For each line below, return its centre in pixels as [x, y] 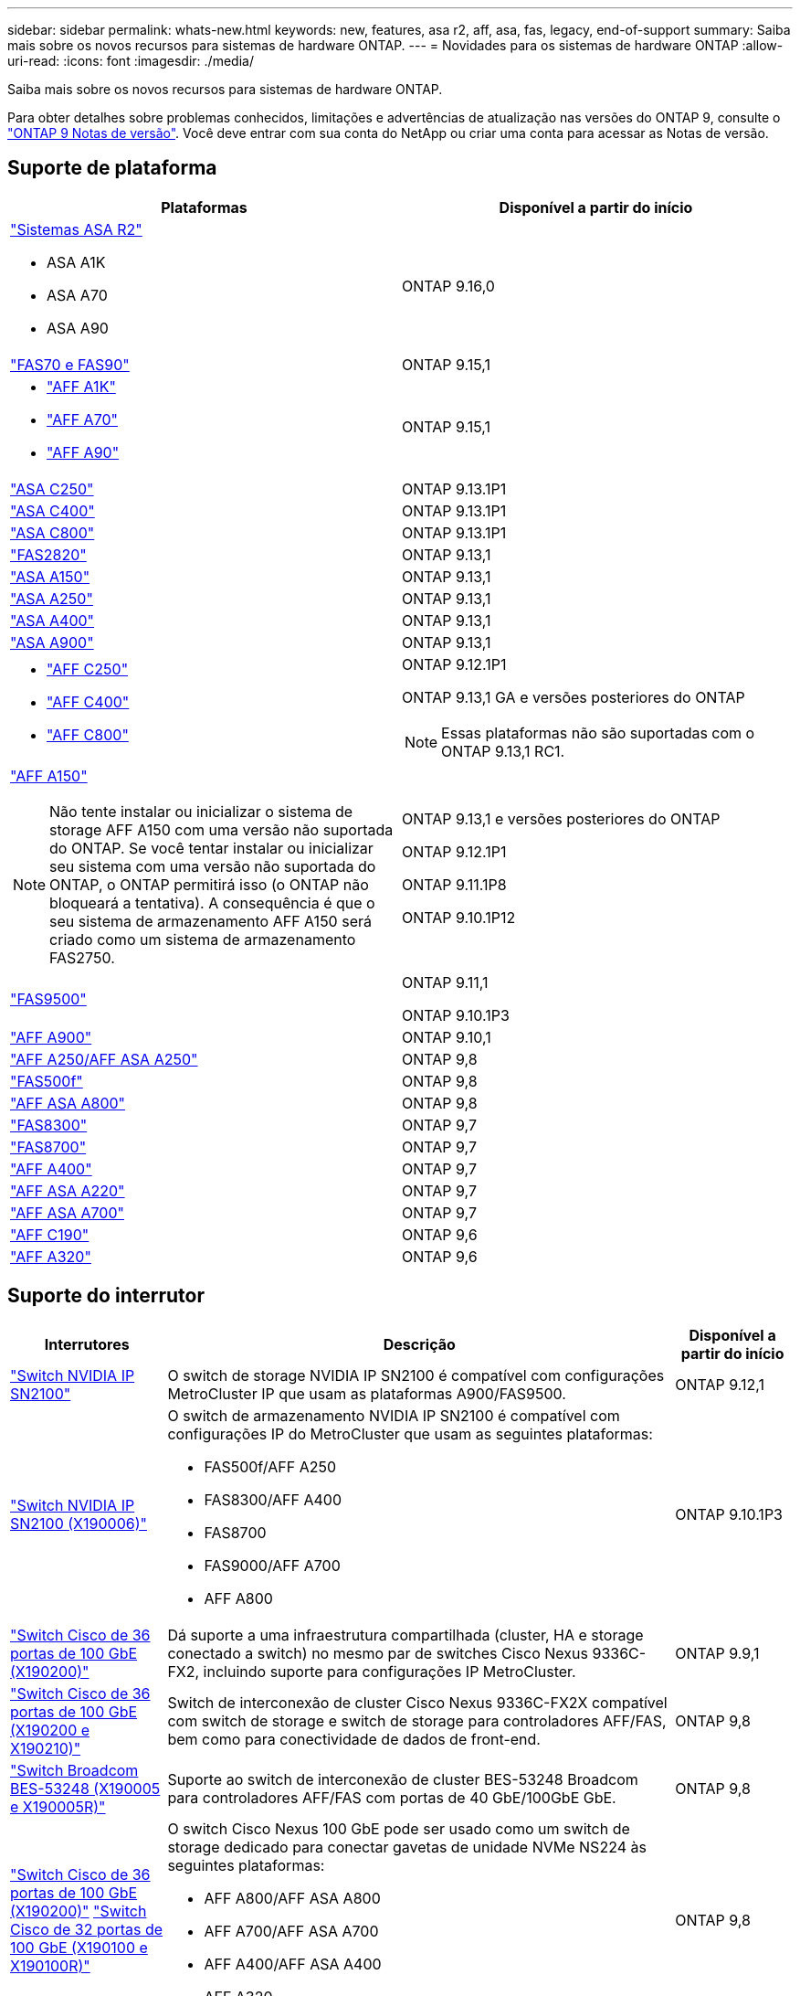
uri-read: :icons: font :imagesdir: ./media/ [131, 61]
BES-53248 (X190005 [85, 1788]
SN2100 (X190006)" [79, 1523]
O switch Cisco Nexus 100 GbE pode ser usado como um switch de [399, 1828]
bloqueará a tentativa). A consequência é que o [212, 902]
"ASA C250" [52, 488]
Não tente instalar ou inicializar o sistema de [201, 811]
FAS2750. [82, 957]
